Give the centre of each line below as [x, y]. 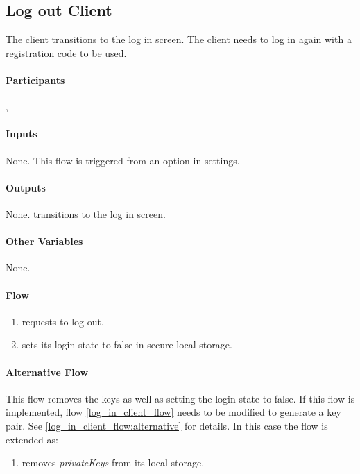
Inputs [22, 134]
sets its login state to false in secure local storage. [127, 345]
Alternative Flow [47, 372]
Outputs [26, 187]
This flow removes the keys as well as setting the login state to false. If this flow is [180, 398]
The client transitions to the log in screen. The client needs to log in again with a [179, 39]
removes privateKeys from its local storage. [113, 463]
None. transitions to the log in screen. [86, 213]
